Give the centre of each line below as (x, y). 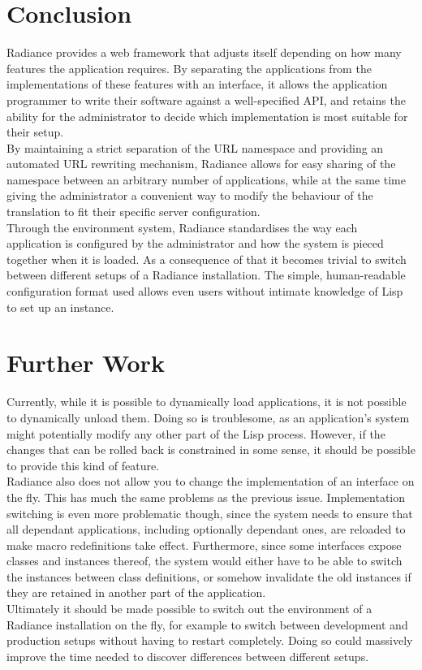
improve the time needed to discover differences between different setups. (188, 656)
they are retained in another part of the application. (136, 592)
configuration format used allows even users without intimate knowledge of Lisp (205, 291)
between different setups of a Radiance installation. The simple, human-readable (206, 275)
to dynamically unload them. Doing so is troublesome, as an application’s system (208, 417)
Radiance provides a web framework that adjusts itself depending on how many (204, 52)
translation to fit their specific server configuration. (133, 212)
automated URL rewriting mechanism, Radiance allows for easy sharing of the (201, 164)
